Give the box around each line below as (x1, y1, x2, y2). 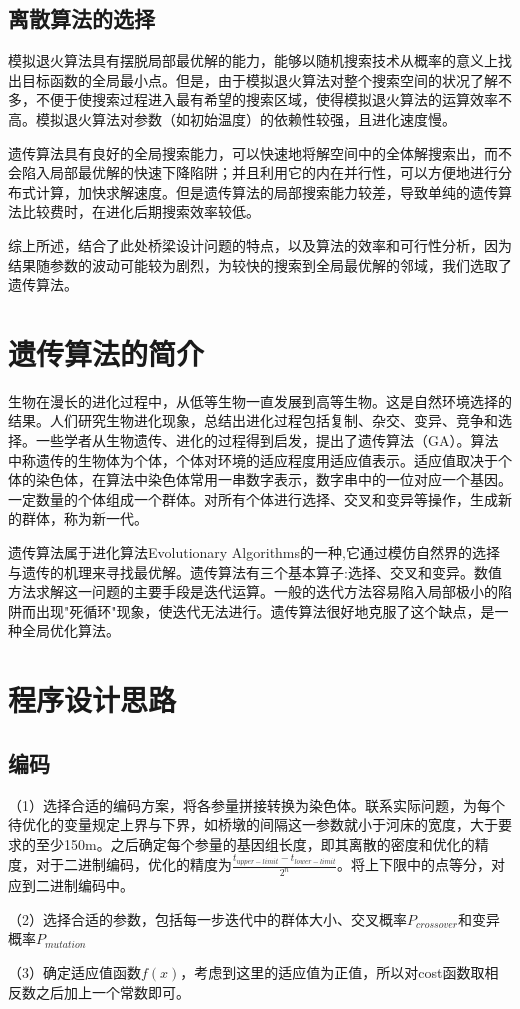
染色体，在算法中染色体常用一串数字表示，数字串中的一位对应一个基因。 (35, 469, 512, 490)
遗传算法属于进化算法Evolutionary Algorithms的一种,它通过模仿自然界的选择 (8, 542, 500, 563)
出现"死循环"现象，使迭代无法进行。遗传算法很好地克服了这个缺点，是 (35, 600, 495, 621)
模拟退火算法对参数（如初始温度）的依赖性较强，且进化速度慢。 (35, 108, 456, 129)
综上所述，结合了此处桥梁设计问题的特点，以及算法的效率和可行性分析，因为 (8, 234, 512, 255)
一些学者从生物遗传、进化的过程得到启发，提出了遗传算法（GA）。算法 (35, 430, 499, 451)
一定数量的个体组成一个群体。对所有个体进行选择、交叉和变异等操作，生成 (8, 488, 498, 509)
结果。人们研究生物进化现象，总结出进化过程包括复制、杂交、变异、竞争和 (8, 410, 498, 431)
